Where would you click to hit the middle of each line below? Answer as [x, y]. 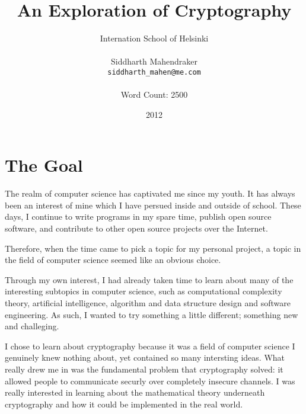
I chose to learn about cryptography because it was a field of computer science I [150, 346]
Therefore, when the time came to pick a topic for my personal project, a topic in [153, 248]
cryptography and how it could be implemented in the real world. [124, 404]
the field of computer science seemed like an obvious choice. [113, 260]
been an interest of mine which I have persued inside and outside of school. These [153, 205]
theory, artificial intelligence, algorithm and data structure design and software [148, 303]
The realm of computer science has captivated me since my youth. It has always [150, 193]
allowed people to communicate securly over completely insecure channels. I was [150, 381]
